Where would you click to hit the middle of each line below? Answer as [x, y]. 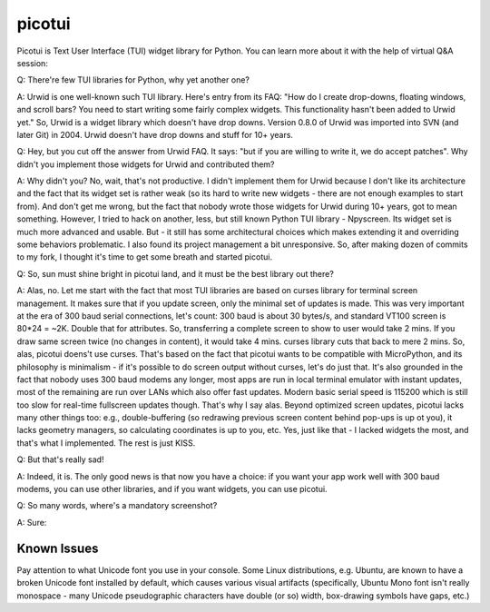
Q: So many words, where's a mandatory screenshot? [117, 506]
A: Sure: [32, 522]
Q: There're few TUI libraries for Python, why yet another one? [133, 80]
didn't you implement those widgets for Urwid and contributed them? [146, 164]
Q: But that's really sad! [60, 459]
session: [33, 63]
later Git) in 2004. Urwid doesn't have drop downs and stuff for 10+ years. [155, 134]
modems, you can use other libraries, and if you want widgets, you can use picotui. [172, 489]
